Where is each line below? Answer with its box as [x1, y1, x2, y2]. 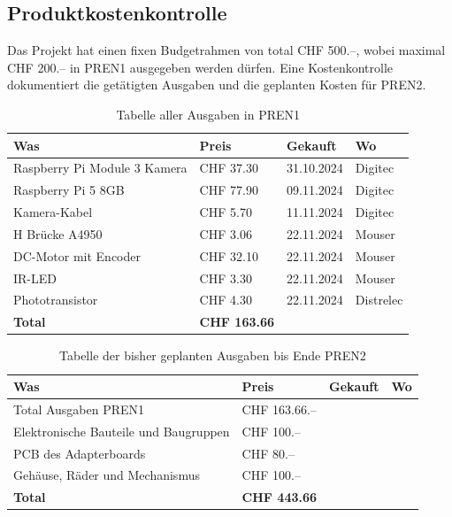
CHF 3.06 [199, 224, 252, 243]
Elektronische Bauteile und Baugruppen [13, 421, 230, 440]
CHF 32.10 [199, 246, 258, 265]
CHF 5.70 [199, 203, 252, 221]
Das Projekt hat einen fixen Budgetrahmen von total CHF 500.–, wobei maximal [7, 41, 446, 59]
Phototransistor [13, 290, 98, 309]
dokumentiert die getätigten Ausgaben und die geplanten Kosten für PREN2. [7, 75, 426, 94]
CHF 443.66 [241, 488, 318, 506]
